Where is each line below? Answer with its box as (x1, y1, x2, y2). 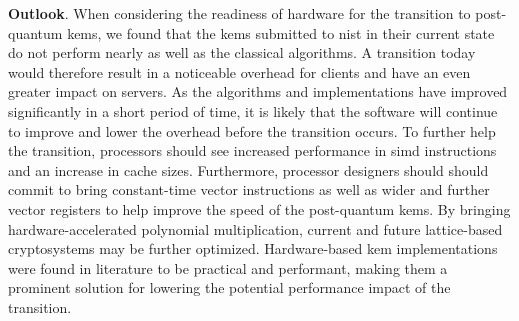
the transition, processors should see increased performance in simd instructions (8, 140, 497, 161)
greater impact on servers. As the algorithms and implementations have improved (8, 81, 508, 102)
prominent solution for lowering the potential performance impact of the (8, 277, 451, 298)
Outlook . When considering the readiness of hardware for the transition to (8, 3, 471, 23)
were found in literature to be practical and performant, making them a (8, 257, 448, 278)
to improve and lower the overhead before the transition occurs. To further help (8, 120, 496, 141)
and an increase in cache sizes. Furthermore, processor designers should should (8, 159, 489, 180)
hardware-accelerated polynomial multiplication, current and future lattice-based (8, 218, 503, 239)
